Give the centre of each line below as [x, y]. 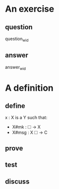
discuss [17, 181]
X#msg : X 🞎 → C [30, 132]
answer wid [15, 68]
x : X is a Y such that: [26, 118]
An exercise [30, 9]
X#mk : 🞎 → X [26, 127]
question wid [17, 39]
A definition [29, 88]
